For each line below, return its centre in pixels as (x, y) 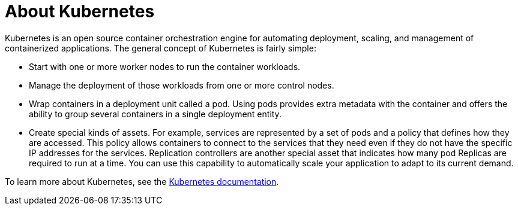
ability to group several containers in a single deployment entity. (155, 114)
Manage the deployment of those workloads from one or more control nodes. (182, 85)
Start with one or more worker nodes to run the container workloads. (165, 66)
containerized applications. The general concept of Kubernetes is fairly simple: (161, 48)
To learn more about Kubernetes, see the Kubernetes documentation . (142, 181)
